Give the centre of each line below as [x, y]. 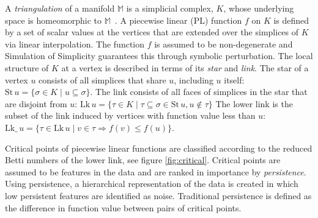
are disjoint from [36, 103]
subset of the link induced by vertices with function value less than [130, 115]
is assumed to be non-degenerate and [224, 44]
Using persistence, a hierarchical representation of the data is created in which [152, 184]
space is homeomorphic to [54, 20]
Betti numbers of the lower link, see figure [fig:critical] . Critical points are [143, 160]
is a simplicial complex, [170, 8]
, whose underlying [259, 8]
